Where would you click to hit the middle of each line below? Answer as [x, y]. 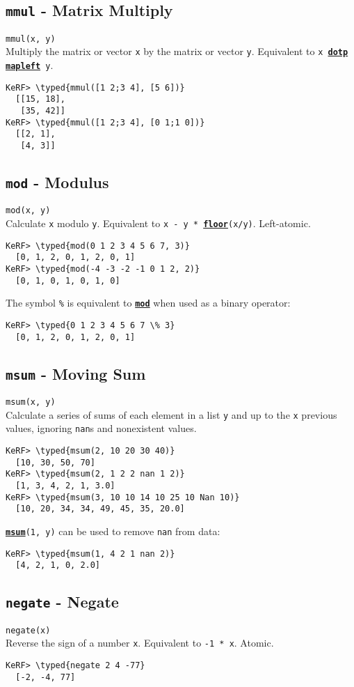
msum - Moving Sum [76, 373]
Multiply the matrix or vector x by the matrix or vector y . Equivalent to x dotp [177, 51]
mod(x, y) [28, 211]
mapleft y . [30, 65]
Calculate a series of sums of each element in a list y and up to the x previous [171, 414]
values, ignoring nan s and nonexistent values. [101, 428]
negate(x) [28, 630]
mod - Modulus [57, 182]
